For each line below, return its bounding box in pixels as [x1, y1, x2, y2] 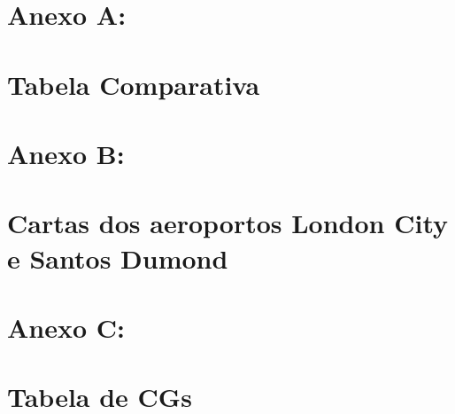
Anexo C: [7, 309, 126, 345]
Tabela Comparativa [7, 66, 260, 102]
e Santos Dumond [7, 239, 228, 276]
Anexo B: [7, 135, 125, 171]
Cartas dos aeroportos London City [7, 205, 449, 241]
